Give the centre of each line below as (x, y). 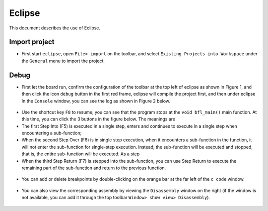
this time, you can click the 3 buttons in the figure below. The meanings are (99, 119)
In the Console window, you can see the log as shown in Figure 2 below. (96, 101)
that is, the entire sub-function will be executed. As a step (81, 154)
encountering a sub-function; (52, 133)
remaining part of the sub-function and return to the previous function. (94, 168)
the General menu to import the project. (63, 61)
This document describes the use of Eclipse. (55, 28)
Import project (32, 42)
